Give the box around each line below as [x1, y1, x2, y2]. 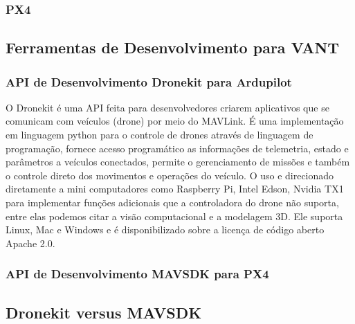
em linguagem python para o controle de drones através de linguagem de [6, 127, 313, 142]
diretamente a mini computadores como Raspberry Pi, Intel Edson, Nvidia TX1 [6, 181, 344, 196]
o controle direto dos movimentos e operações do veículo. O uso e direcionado [6, 168, 334, 182]
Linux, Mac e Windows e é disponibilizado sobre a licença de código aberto [6, 222, 325, 237]
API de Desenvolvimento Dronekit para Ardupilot [6, 73, 292, 90]
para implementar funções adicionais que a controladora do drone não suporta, [6, 195, 339, 209]
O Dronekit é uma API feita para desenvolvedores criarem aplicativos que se [6, 100, 329, 114]
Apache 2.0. [6, 235, 55, 250]
